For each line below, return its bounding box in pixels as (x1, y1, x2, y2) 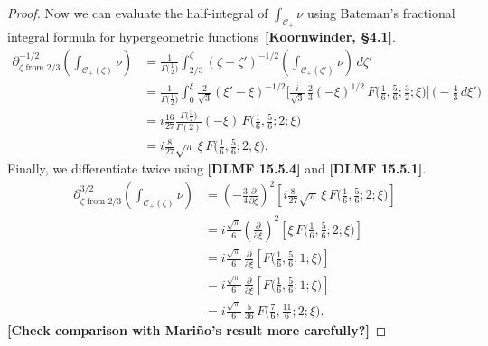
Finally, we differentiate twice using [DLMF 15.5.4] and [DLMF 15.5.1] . (7, 159, 427, 178)
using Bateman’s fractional (306, 4, 455, 22)
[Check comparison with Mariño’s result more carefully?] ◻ (7, 321, 387, 340)
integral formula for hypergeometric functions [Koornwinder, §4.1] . (7, 27, 396, 46)
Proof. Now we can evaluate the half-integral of (7, 4, 268, 22)
